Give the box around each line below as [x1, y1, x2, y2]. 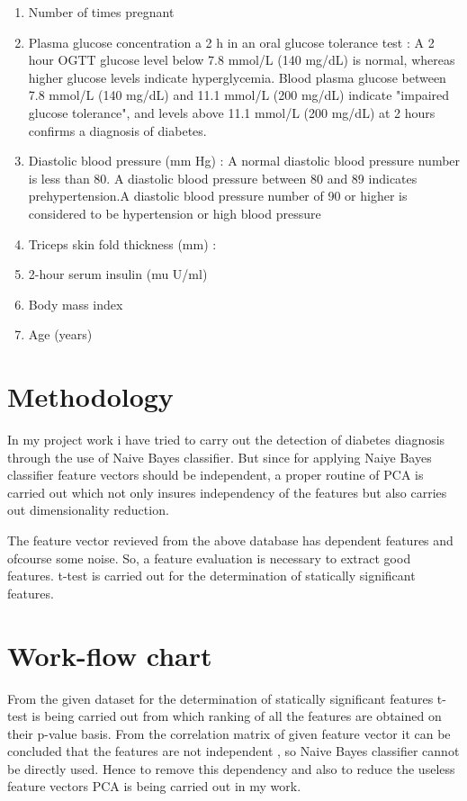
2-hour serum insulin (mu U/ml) [28, 265, 208, 283]
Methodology [7, 378, 174, 415]
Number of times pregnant [28, 3, 175, 21]
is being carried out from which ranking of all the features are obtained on [31, 706, 442, 725]
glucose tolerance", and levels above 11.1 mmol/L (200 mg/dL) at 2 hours [28, 103, 436, 121]
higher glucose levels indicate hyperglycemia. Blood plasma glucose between [28, 67, 446, 86]
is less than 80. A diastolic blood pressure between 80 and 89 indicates [28, 168, 418, 187]
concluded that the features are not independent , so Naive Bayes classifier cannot [7, 742, 460, 760]
